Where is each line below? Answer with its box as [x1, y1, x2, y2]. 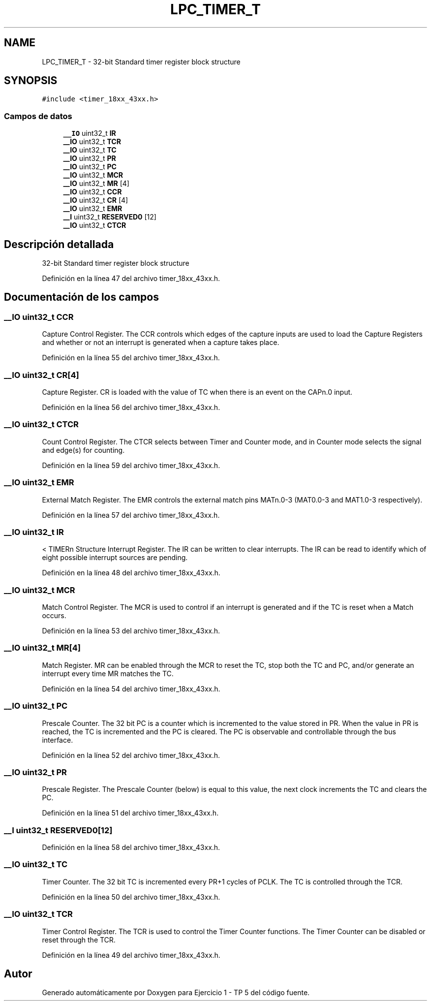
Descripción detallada [4, 238, 114, 251]
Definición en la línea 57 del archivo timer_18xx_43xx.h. [42, 510, 220, 519]
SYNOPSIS [4, 74, 58, 87]
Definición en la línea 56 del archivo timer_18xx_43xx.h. [42, 403, 220, 411]
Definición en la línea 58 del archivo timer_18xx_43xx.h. [42, 843, 220, 851]
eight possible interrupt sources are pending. [42, 553, 188, 562]
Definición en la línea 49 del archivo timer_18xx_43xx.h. [42, 950, 220, 959]
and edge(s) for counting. [42, 445, 125, 454]
